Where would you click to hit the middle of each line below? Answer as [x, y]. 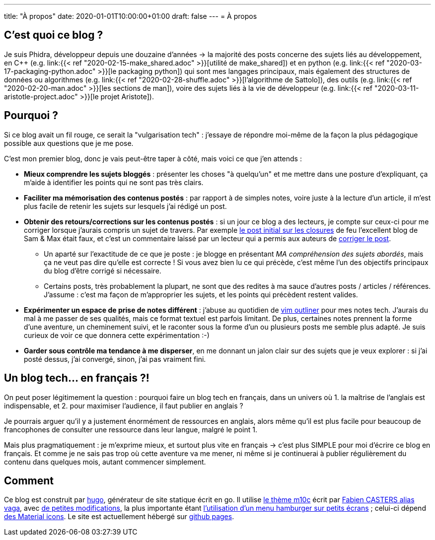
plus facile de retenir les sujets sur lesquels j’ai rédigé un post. [125, 206]
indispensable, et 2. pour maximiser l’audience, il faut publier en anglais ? [124, 405]
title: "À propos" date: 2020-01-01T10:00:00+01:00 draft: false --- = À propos [131, 16]
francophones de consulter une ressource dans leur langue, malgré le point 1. [131, 429]
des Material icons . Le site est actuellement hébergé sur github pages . [119, 517]
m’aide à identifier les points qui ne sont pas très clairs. [114, 182]
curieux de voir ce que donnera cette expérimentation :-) [117, 335]
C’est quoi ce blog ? [54, 35]
